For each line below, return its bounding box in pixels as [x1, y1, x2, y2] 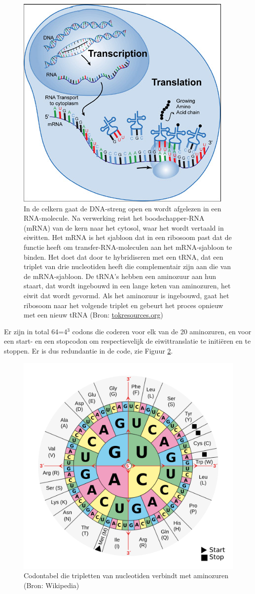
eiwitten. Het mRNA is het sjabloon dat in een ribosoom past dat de [24, 232, 232, 242]
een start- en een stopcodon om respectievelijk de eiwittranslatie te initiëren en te [4, 336, 251, 346]
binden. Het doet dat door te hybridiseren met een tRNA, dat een [24, 251, 223, 262]
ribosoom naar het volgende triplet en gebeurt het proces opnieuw [24, 300, 223, 310]
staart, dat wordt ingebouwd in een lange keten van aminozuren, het [24, 280, 231, 291]
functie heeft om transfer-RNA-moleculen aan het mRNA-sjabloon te [24, 241, 232, 252]
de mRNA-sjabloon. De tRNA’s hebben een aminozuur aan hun [24, 271, 217, 281]
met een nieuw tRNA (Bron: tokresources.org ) [24, 310, 163, 320]
